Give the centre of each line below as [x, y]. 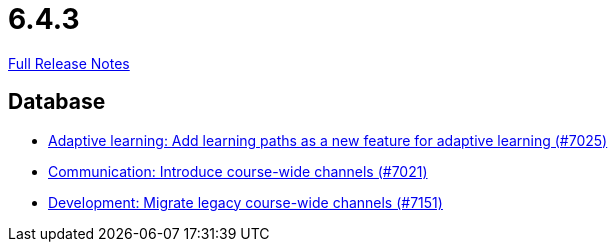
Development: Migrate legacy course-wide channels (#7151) [245, 202]
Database [57, 102]
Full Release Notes [69, 63]
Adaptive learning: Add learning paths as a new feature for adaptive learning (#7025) [328, 140]
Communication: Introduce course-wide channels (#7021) [238, 171]
